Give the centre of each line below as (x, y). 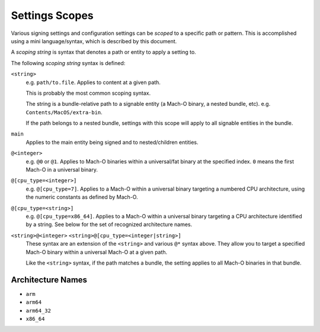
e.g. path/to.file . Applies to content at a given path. (93, 82)
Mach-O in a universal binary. (62, 170)
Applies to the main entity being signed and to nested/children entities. (112, 142)
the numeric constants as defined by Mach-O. (82, 197)
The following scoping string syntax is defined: (68, 63)
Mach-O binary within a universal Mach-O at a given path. (97, 252)
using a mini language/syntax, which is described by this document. (94, 41)
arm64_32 (39, 310)
